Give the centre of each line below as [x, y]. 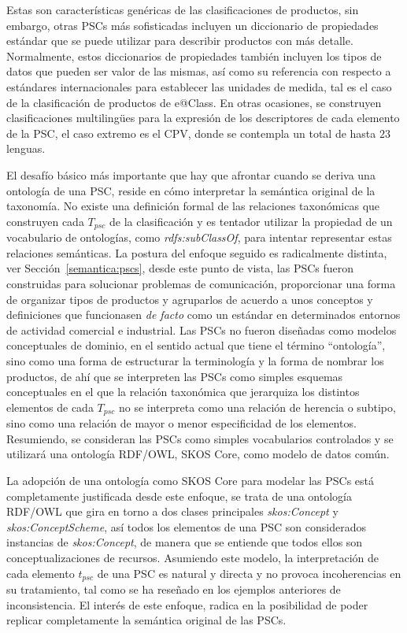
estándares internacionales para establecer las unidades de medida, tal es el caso [199, 86]
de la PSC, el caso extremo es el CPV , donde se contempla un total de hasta [191, 133]
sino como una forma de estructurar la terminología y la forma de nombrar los [195, 360]
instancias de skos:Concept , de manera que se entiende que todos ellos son [185, 542]
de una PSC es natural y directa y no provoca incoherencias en [249, 573]
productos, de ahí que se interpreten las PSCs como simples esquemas [175, 376]
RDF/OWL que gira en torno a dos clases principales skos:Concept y [172, 511]
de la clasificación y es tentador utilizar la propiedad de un [251, 221]
